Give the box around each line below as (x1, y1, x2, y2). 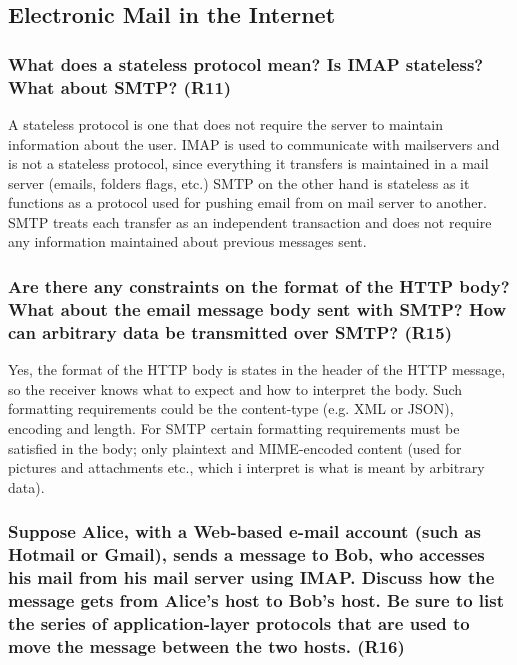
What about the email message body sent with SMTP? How (8, 296, 507, 321)
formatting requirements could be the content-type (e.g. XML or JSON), (8, 398, 454, 419)
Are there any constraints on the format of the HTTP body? (8, 274, 510, 298)
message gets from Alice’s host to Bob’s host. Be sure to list (8, 587, 505, 612)
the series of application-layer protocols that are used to (8, 610, 470, 635)
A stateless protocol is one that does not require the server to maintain (8, 113, 444, 134)
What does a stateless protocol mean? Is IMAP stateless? (8, 51, 484, 76)
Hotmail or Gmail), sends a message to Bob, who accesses (8, 542, 485, 567)
